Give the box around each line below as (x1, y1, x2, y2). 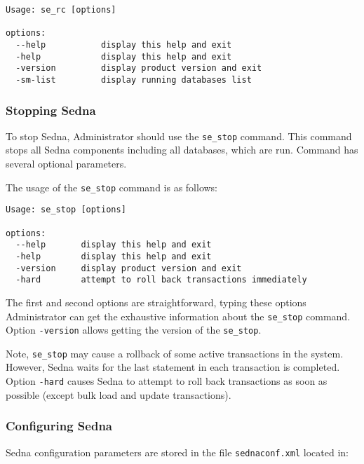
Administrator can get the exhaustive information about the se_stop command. (6, 308, 351, 323)
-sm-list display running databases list (15, 74, 252, 85)
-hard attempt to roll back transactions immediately (15, 275, 307, 285)
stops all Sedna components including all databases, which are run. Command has (6, 142, 358, 157)
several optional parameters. (6, 156, 127, 171)
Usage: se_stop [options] (6, 205, 126, 215)
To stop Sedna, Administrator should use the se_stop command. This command (6, 128, 352, 143)
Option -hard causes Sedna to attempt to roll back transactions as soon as (6, 374, 328, 388)
